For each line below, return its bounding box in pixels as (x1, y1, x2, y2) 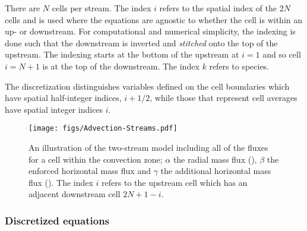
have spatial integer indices (5, 103, 103, 115)
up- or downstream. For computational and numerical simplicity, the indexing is (5, 25, 296, 37)
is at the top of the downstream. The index (42, 59, 200, 72)
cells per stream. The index (52, 2, 151, 14)
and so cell (262, 48, 301, 61)
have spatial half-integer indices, (5, 91, 122, 104)
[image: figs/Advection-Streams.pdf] (29, 124, 178, 133)
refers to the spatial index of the (159, 2, 277, 14)
